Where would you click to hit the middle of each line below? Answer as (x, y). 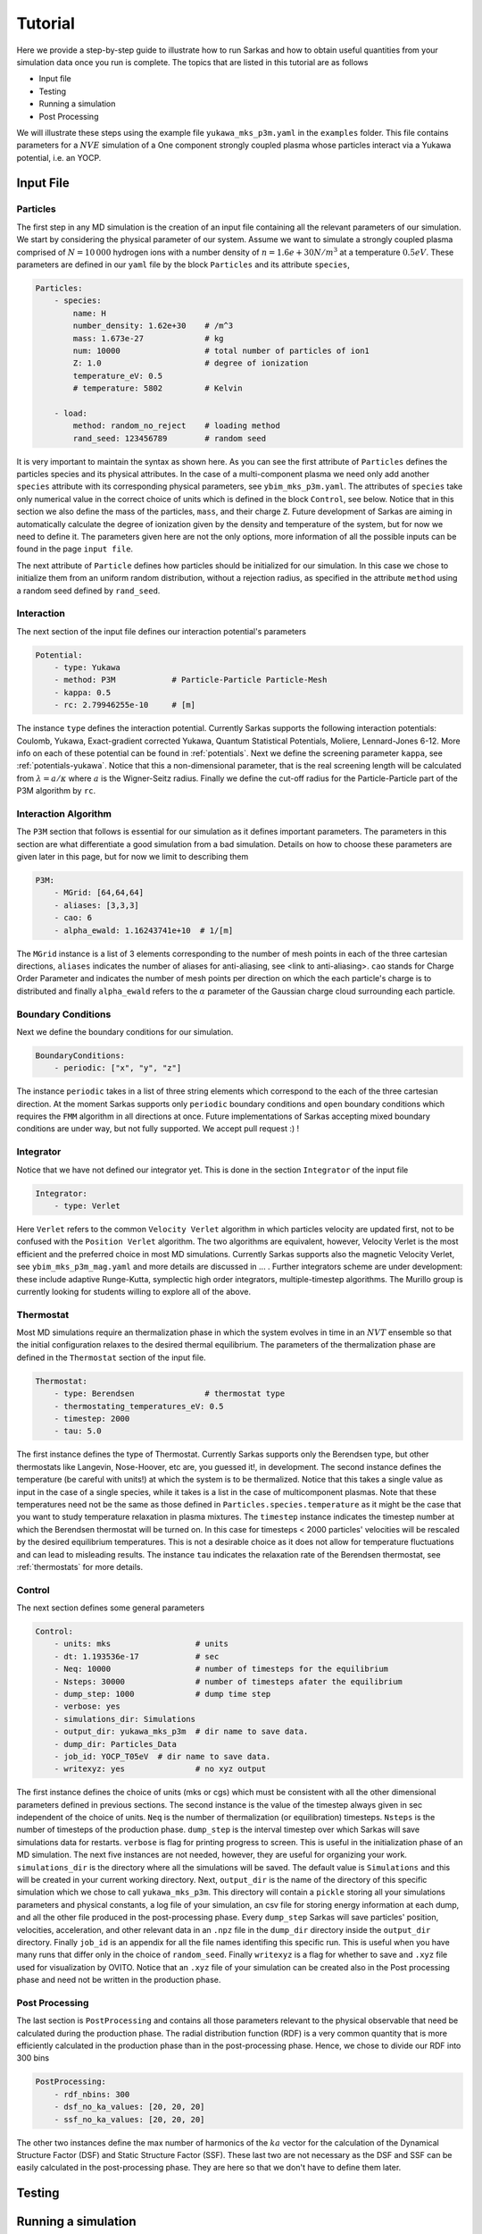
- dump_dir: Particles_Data (116, 1744)
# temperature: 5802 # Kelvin (158, 388)
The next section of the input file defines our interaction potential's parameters (162, 631)
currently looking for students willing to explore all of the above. (134, 1291)
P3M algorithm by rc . (56, 791)
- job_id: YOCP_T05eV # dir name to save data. (162, 1756)
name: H (90, 313)
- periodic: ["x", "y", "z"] (118, 1068)
